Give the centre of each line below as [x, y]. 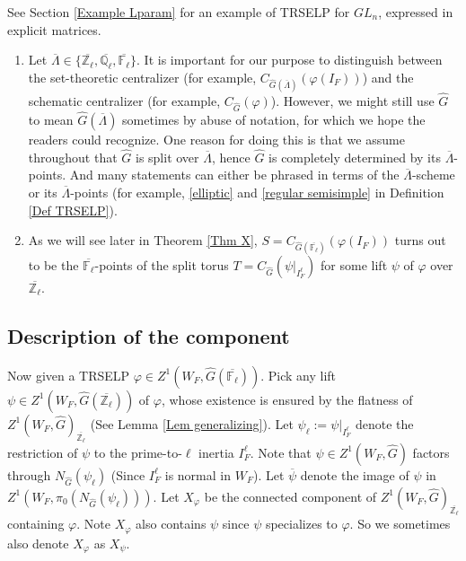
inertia [216, 452]
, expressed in [416, 12]
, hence [231, 157]
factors [431, 452]
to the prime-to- [138, 452]
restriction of [43, 452]
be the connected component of [290, 496]
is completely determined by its [355, 157]
